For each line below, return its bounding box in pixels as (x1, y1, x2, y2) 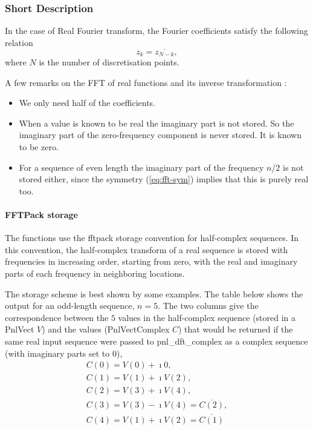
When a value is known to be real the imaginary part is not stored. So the (19, 116, 294, 129)
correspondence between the (5, 311, 109, 323)
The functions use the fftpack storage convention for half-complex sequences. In (5, 231, 299, 244)
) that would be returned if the (178, 323, 293, 336)
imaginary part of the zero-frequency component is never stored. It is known (19, 128, 302, 141)
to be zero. (19, 141, 59, 153)
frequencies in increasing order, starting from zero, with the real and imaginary (5, 255, 298, 268)
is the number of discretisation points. (39, 56, 179, 68)
